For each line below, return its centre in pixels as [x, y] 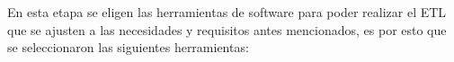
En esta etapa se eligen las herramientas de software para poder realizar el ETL [227, 12]
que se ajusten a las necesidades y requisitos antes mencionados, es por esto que [227, 29]
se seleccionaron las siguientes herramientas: [128, 47]
